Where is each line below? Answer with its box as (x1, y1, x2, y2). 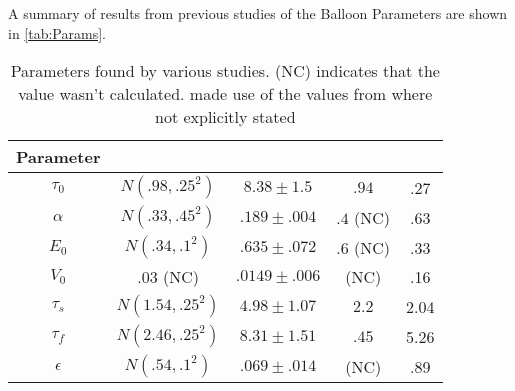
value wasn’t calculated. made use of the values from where (18, 82, 433, 106)
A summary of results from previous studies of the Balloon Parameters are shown (8, 3, 508, 23)
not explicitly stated (154, 105, 296, 129)
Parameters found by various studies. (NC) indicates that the (10, 59, 440, 83)
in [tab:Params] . (8, 22, 106, 43)
